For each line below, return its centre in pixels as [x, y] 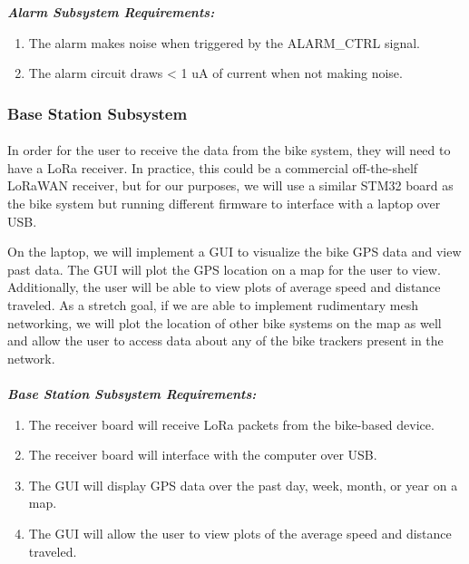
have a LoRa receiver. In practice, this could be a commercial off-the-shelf [213, 167]
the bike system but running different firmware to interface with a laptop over [224, 203]
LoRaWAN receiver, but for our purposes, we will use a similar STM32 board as [230, 185]
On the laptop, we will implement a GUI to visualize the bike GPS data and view [234, 252]
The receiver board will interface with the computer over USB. [203, 455]
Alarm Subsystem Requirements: [111, 12]
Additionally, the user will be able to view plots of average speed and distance [224, 287]
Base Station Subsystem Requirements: [132, 393]
